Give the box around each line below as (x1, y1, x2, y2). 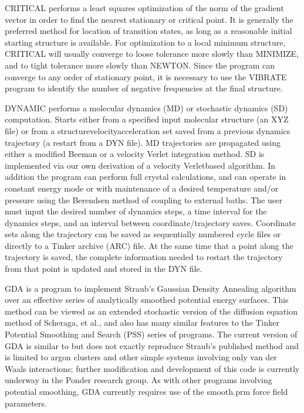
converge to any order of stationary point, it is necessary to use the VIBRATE (5, 70, 287, 83)
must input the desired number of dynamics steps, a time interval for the (5, 205, 267, 217)
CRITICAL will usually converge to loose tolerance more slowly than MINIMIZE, (5, 47, 299, 60)
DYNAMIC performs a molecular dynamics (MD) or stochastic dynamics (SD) (5, 101, 288, 114)
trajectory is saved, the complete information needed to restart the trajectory (5, 251, 283, 263)
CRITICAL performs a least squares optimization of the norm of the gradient (5, 2, 284, 13)
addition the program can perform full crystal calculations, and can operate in (5, 170, 286, 183)
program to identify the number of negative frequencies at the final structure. (5, 82, 283, 94)
